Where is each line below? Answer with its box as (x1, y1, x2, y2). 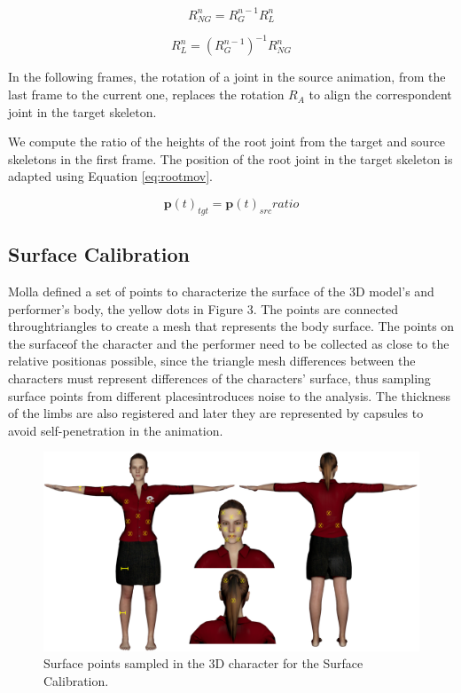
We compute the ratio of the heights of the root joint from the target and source (8, 132, 446, 151)
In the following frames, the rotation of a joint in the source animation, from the (8, 67, 446, 86)
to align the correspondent (309, 85, 452, 104)
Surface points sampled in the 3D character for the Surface (43, 654, 363, 673)
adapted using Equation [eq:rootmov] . (8, 167, 213, 185)
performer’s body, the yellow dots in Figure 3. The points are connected (8, 299, 399, 318)
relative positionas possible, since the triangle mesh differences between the (8, 351, 416, 370)
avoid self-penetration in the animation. (8, 421, 223, 439)
